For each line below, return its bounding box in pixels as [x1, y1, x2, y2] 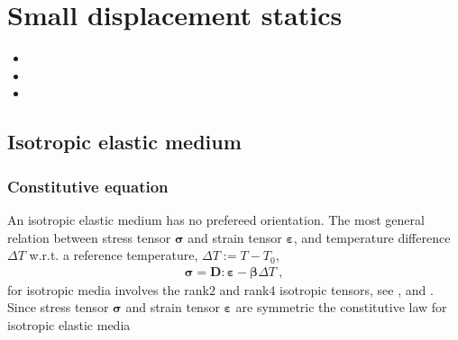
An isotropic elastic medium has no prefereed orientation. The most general [7, 210, 425, 228]
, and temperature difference [293, 228, 451, 246]
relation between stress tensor [7, 228, 171, 246]
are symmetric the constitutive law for [235, 298, 447, 317]
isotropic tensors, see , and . [279, 280, 434, 299]
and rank [219, 280, 270, 299]
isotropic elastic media [7, 315, 131, 334]
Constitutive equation [7, 174, 169, 197]
